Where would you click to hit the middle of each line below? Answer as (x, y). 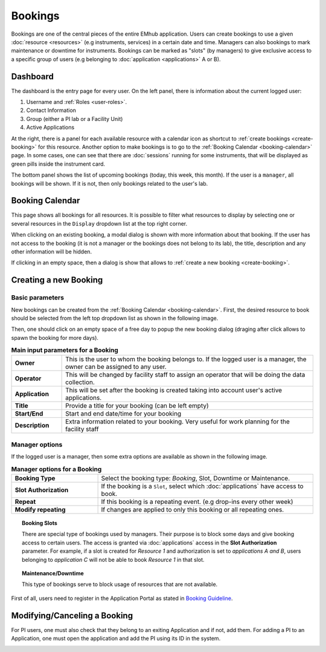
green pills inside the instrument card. (58, 164)
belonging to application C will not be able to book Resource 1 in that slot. (113, 559)
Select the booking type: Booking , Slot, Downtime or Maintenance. (196, 478)
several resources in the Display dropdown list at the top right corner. (99, 223)
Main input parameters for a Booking (65, 350)
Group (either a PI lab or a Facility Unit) (75, 119)
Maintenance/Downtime (53, 573)
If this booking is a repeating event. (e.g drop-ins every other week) (197, 502)
